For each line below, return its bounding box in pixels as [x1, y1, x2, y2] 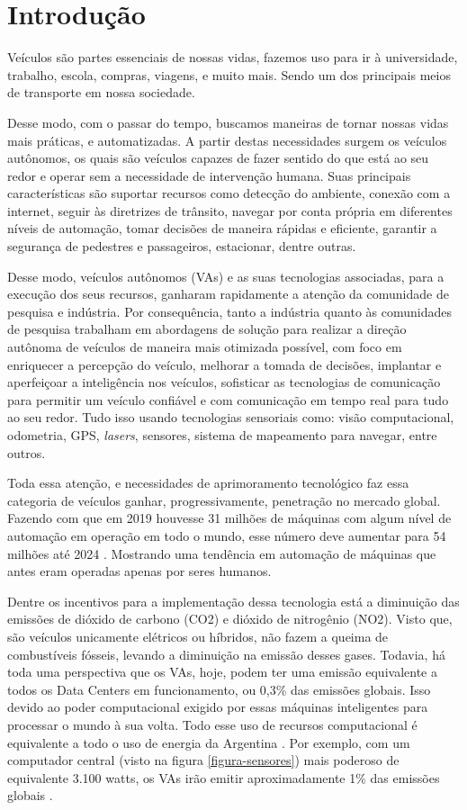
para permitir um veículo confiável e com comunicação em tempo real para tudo [7, 390, 449, 409]
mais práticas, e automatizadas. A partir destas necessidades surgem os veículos [7, 130, 447, 149]
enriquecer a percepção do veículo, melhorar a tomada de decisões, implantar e [7, 355, 442, 373]
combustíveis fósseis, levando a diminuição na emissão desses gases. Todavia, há [7, 644, 445, 663]
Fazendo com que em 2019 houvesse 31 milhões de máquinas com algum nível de [7, 508, 452, 527]
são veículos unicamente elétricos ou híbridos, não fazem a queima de [7, 626, 389, 645]
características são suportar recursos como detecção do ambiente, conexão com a [7, 184, 451, 202]
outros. [7, 443, 46, 462]
